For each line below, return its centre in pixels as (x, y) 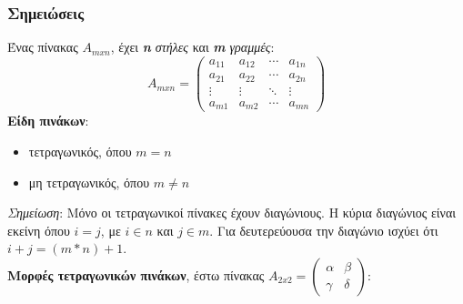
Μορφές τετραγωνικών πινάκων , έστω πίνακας (136, 274)
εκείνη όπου (39, 230)
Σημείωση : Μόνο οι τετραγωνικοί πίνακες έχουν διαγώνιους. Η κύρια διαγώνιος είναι (232, 213)
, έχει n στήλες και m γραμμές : (192, 47)
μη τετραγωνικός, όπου (89, 182)
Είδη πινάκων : (48, 121)
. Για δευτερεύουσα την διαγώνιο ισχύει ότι (324, 230)
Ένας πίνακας (43, 47)
